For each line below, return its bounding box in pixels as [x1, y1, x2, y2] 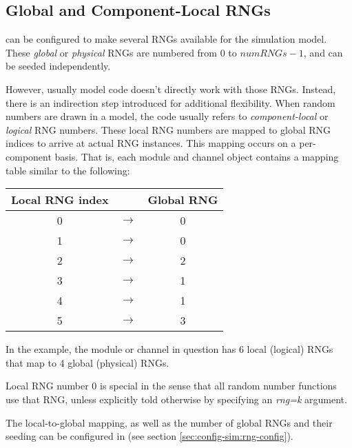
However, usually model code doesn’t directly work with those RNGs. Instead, [6, 81, 336, 96]
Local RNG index [11, 192, 109, 208]
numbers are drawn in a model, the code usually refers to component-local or [6, 109, 329, 123]
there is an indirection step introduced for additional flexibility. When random [6, 95, 335, 110]
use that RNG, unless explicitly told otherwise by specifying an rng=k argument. [6, 391, 347, 406]
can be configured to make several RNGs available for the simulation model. [6, 32, 327, 46]
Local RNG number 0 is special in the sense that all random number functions [6, 378, 337, 393]
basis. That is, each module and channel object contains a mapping [54, 149, 339, 163]
